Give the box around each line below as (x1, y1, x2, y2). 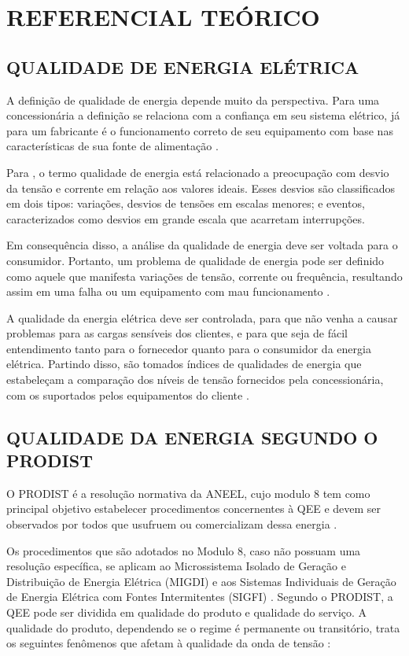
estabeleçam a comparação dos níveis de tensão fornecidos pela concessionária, (6, 371, 384, 388)
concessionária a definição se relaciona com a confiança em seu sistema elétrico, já (6, 107, 400, 123)
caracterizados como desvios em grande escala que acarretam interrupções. (6, 210, 365, 227)
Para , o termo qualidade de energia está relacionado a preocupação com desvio (6, 164, 389, 180)
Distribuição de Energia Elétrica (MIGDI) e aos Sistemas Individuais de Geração (6, 573, 396, 589)
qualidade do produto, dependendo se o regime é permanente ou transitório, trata (6, 619, 400, 636)
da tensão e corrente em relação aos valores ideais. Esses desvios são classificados (6, 179, 395, 196)
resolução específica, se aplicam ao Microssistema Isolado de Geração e (6, 558, 346, 574)
